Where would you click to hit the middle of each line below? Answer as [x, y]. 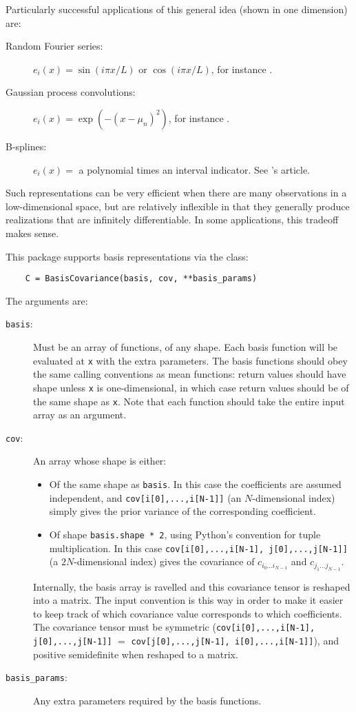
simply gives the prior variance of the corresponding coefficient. [182, 511]
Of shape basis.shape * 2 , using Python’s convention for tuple [185, 534]
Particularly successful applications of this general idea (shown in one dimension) [177, 9]
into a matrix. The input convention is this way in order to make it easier [188, 600]
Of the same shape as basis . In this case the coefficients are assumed [195, 484]
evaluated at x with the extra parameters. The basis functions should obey [190, 360]
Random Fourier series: [54, 46]
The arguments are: [47, 300]
